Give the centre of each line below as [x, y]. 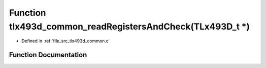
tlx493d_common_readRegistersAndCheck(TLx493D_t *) [130, 26]
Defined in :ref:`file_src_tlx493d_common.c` [66, 41]
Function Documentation [48, 55]
